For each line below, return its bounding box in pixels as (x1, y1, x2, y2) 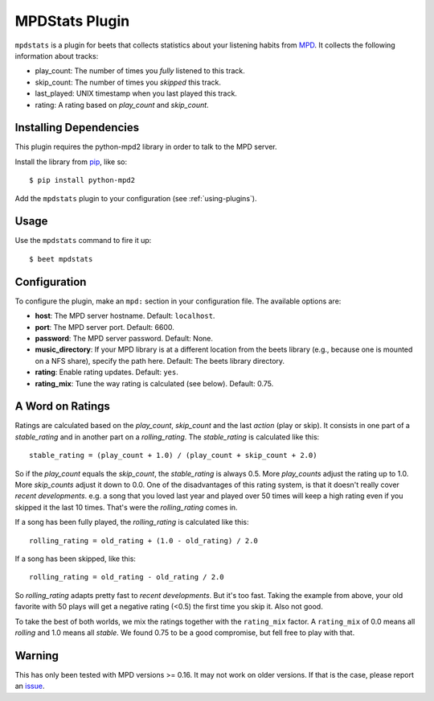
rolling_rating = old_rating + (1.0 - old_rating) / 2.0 (29, 536, 259, 545)
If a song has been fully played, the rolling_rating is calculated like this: (14, 518, 249, 527)
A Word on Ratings (14, 399, 110, 414)
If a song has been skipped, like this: (14, 554, 137, 563)
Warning (14, 649, 59, 662)
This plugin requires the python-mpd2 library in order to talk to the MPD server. (14, 142, 277, 152)
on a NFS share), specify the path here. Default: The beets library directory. (35, 356, 285, 365)
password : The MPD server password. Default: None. (35, 333, 213, 343)
